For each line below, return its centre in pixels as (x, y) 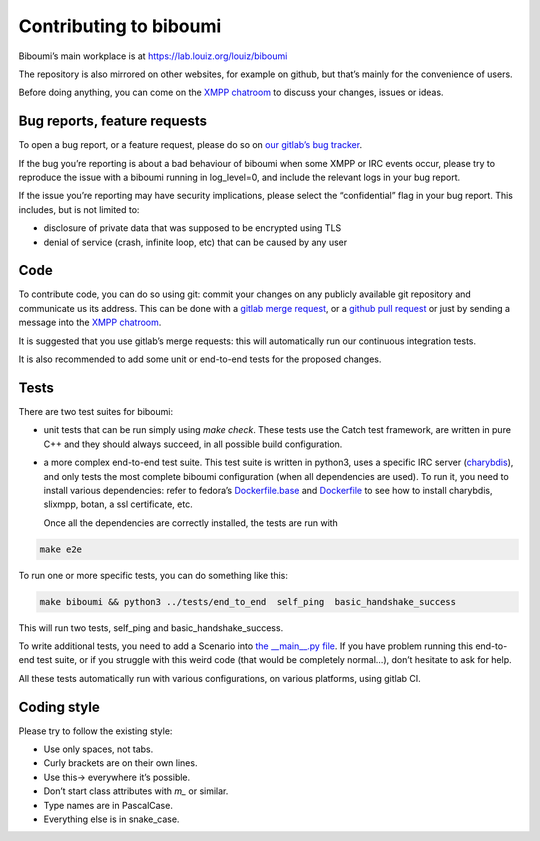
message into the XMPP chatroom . (90, 322)
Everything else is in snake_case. (111, 819)
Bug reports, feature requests (113, 121)
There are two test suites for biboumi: (96, 411)
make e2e (61, 549)
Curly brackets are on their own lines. (120, 763)
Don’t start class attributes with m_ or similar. (136, 791)
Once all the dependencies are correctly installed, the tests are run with (191, 522)
